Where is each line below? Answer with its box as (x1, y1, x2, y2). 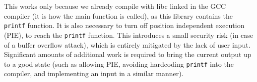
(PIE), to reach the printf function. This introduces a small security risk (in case (4, 29, 254, 40)
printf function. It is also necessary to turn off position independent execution (4, 20, 245, 30)
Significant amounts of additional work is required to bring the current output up (4, 49, 252, 59)
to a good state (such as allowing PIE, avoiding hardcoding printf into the (4, 58, 234, 69)
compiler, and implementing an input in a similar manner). (4, 68, 184, 79)
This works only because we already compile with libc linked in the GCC (4, 1, 226, 11)
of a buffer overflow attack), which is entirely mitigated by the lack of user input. (4, 39, 251, 50)
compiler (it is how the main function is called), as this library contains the (4, 10, 233, 21)
